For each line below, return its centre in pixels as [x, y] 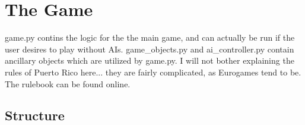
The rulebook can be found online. [68, 83]
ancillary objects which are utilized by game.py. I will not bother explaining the [150, 60]
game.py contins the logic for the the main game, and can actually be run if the [150, 37]
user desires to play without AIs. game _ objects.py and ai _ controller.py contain [150, 49]
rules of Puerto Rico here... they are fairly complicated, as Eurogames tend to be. [153, 72]
